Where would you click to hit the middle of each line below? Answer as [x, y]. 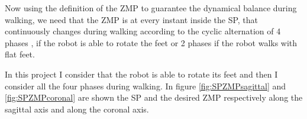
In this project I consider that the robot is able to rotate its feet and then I [141, 74]
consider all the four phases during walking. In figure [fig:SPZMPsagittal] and [146, 86]
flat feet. [20, 54]
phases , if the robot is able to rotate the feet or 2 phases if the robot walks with [151, 42]
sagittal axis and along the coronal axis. [77, 109]
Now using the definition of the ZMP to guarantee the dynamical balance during [151, 8]
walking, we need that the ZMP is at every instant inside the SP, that [132, 19]
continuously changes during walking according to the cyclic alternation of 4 [143, 31]
